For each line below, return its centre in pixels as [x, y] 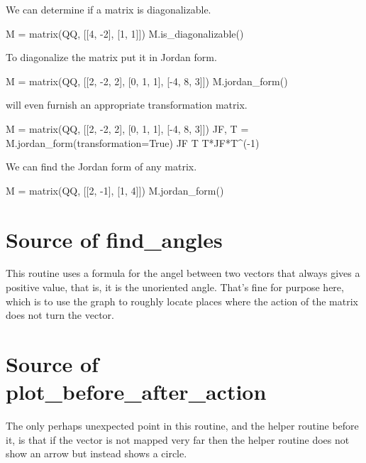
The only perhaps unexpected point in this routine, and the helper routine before [182, 426]
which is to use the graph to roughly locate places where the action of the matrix [182, 301]
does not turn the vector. [60, 315]
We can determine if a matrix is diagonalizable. [109, 9]
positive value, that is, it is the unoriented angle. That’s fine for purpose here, [175, 287]
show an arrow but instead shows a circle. [96, 453]
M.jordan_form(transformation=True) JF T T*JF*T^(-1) [133, 142]
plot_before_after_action [136, 392]
